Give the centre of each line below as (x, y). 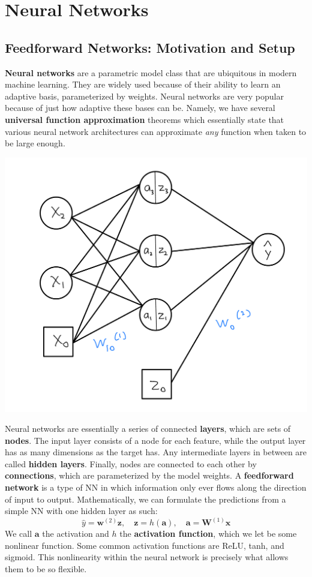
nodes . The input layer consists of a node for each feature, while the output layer (155, 440)
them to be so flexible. (46, 569)
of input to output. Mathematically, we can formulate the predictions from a (145, 499)
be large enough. (35, 143)
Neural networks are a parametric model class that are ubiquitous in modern (151, 72)
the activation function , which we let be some (208, 534)
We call (19, 534)
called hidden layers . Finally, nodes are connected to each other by (131, 463)
